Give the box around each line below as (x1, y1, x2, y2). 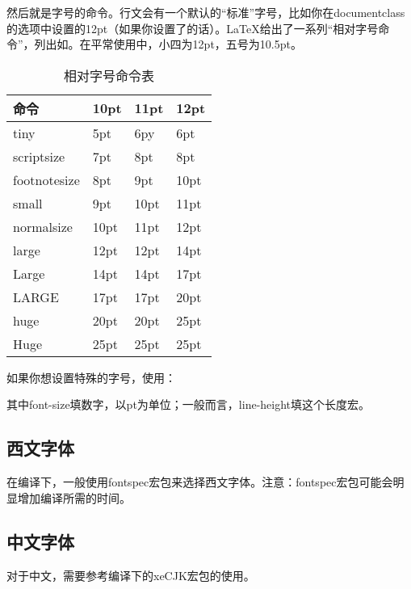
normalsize (13, 217, 73, 236)
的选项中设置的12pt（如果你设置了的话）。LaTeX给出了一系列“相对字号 (6, 19, 379, 36)
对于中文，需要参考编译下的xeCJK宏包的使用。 (6, 566, 255, 583)
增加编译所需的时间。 (17, 489, 131, 506)
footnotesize (13, 170, 80, 189)
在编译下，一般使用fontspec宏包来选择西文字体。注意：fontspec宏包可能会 (6, 473, 393, 490)
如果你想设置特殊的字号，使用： (6, 368, 176, 385)
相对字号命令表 (64, 65, 155, 85)
